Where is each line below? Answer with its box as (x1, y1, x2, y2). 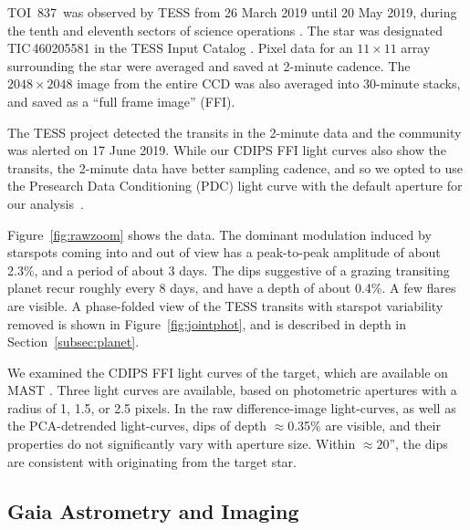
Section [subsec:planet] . (7, 332, 140, 351)
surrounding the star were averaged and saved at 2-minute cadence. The (7, 56, 411, 75)
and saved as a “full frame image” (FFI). (7, 91, 235, 110)
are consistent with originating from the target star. (7, 452, 297, 471)
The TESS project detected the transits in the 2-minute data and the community (7, 122, 462, 141)
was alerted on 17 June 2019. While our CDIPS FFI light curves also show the (7, 140, 446, 160)
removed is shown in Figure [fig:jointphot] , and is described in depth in (7, 314, 407, 333)
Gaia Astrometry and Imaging (7, 496, 299, 525)
